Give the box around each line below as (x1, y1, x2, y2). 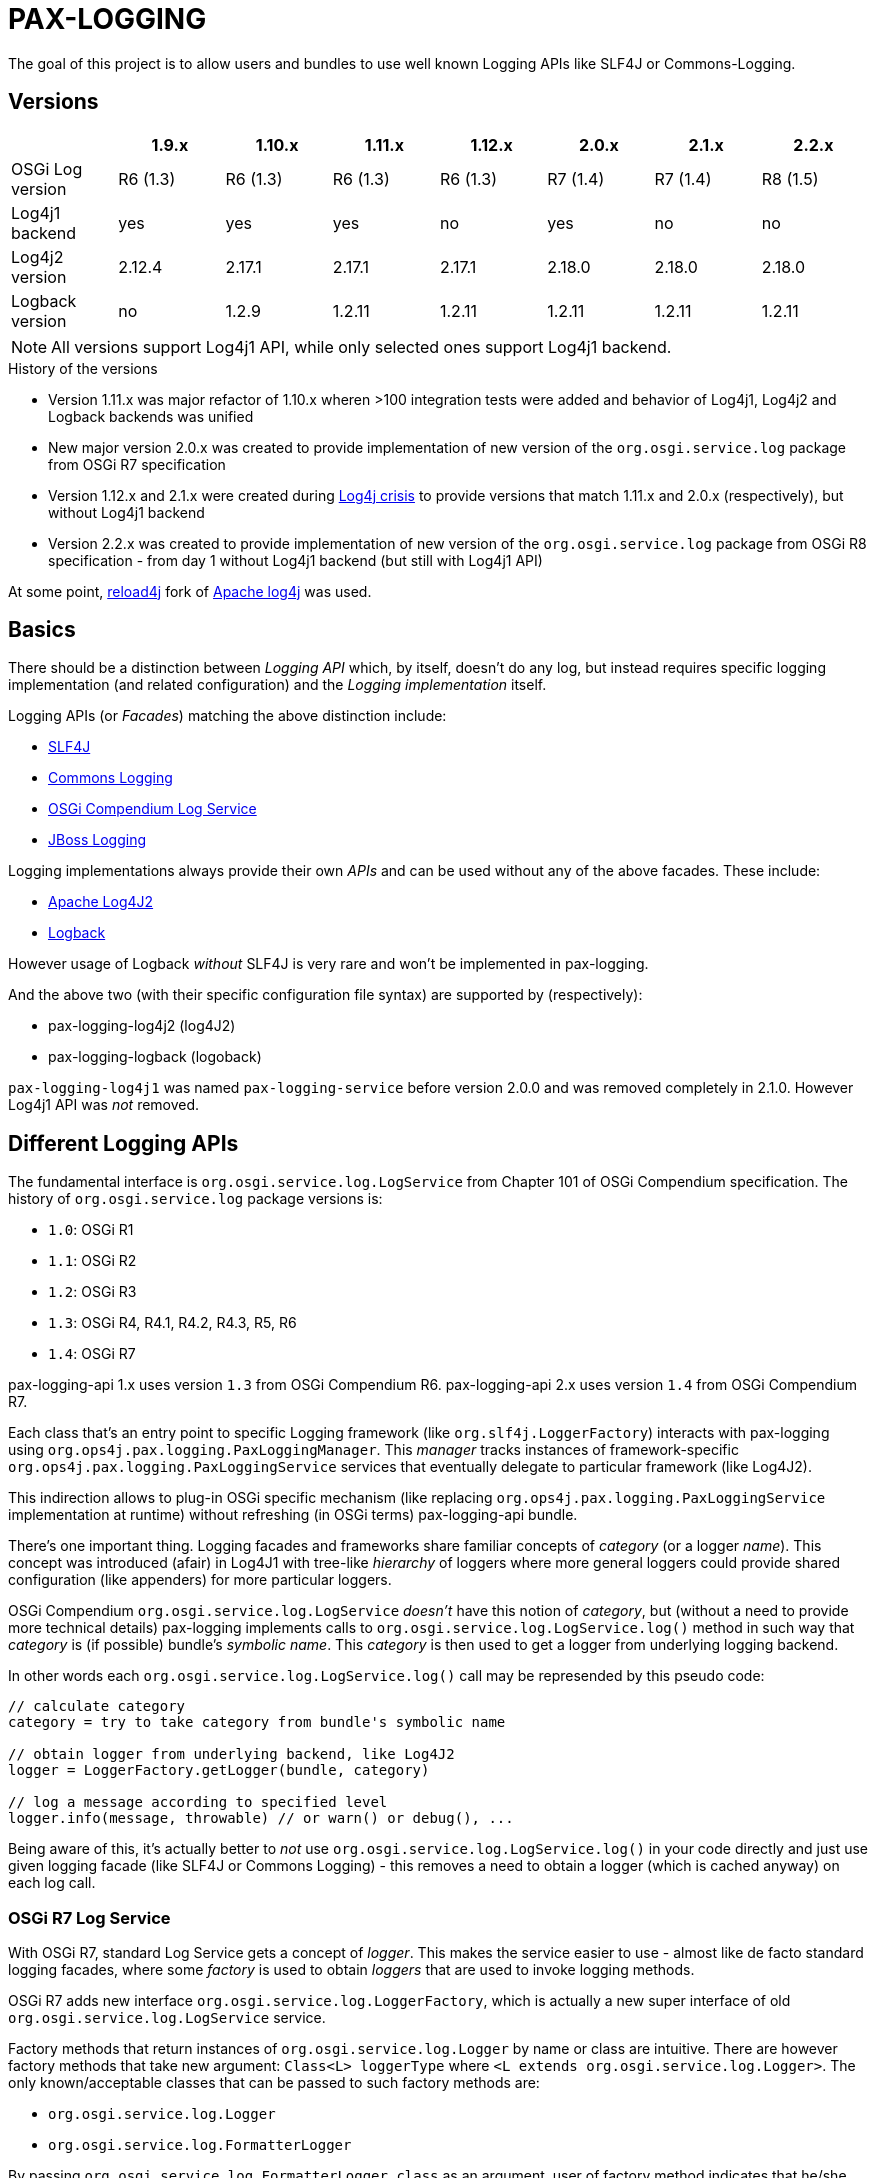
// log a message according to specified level (8, 1794, 388, 1811)
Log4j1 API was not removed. (8, 1096, 200, 1114)
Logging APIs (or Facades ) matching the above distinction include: (8, 707, 447, 725)
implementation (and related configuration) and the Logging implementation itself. (8, 676, 547, 694)
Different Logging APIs (8, 1130, 239, 1156)
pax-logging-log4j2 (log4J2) (48, 1017, 236, 1035)
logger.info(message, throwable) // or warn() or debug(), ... (8, 1810, 514, 1827)
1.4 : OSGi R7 (48, 1345, 136, 1363)
